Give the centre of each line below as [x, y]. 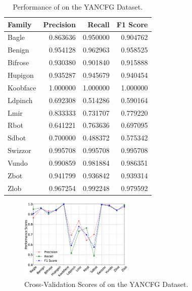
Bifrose [18, 62]
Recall [99, 24]
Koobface [22, 87]
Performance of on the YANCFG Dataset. [78, 7]
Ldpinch [20, 100]
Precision [59, 24]
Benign [18, 50]
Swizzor [19, 150]
